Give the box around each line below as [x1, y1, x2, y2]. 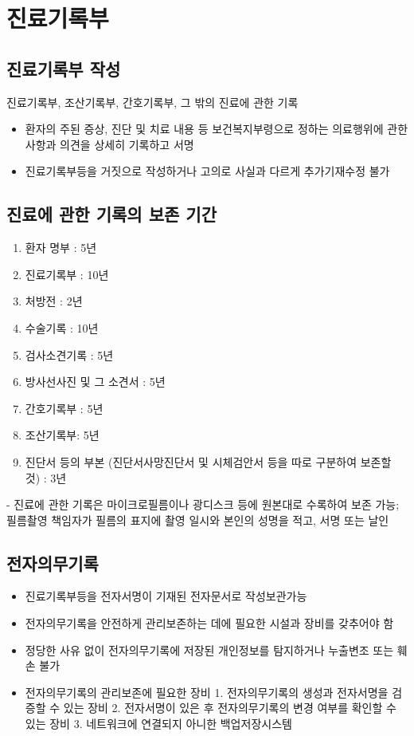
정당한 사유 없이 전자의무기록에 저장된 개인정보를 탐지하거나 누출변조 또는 [25, 641, 394, 658]
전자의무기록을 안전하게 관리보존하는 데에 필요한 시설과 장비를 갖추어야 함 [25, 615, 394, 632]
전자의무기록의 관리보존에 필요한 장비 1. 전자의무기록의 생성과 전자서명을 [25, 683, 389, 700]
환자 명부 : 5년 [25, 239, 97, 256]
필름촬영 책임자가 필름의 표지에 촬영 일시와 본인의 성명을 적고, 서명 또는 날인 [6, 511, 389, 528]
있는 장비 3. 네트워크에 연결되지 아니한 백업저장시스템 [25, 715, 292, 732]
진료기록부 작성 [6, 56, 121, 81]
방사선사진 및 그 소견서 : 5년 [25, 373, 166, 390]
